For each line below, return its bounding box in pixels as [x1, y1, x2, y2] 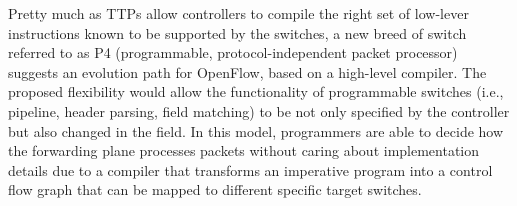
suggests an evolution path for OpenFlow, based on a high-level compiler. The [8, 61, 487, 82]
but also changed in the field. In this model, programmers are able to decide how [8, 120, 504, 141]
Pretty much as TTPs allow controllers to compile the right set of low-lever [8, 3, 469, 23]
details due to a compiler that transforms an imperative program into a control [8, 159, 493, 180]
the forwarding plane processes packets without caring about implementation [8, 140, 480, 161]
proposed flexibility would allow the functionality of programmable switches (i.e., [8, 81, 504, 102]
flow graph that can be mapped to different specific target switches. [8, 179, 422, 200]
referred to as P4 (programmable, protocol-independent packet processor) [8, 42, 458, 63]
